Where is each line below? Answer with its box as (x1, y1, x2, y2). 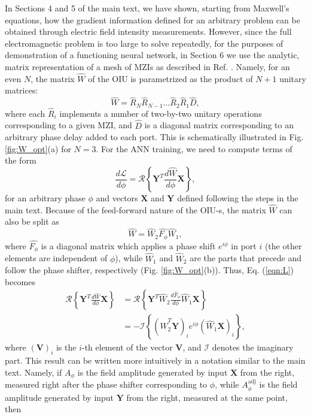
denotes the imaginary (212, 341, 294, 353)
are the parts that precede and (190, 252, 302, 264)
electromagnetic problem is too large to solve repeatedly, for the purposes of (5, 37, 283, 49)
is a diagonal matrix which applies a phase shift (41, 239, 216, 252)
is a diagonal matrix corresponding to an (144, 119, 294, 131)
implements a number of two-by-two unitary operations (59, 107, 262, 119)
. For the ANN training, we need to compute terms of (96, 142, 292, 155)
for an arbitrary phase (5, 192, 86, 204)
